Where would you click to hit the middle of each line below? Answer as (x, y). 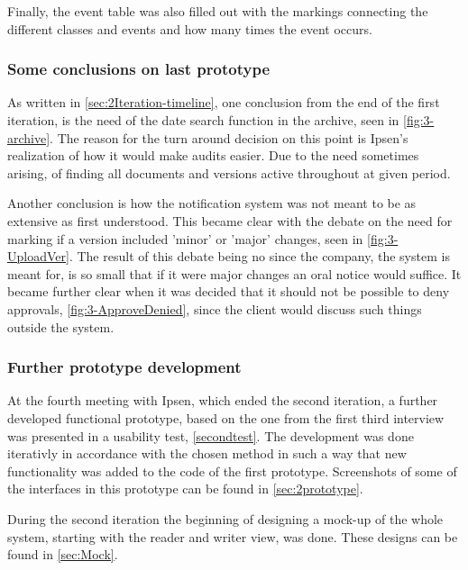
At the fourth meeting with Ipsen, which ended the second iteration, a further (223, 400)
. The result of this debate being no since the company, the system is (259, 256)
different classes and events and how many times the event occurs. (190, 28)
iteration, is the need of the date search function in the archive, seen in (203, 120)
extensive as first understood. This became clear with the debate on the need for (230, 220)
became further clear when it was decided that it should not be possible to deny (229, 291)
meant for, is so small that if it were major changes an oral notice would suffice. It (234, 273)
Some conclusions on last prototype (139, 69)
